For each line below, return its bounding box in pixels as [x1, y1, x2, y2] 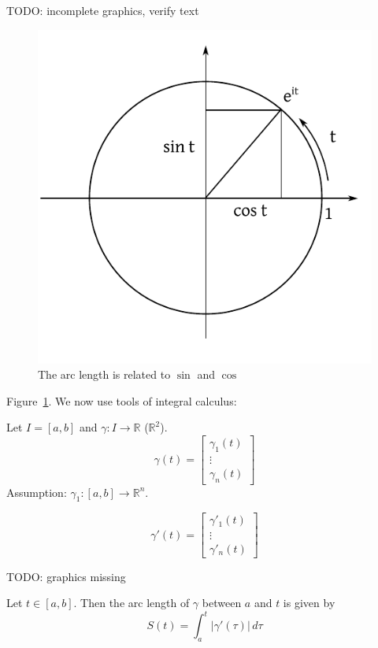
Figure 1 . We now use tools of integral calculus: [6, 392, 237, 409]
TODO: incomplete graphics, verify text [6, 2, 199, 18]
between [202, 594, 242, 611]
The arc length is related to [38, 366, 171, 383]
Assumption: [6, 483, 67, 500]
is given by [283, 594, 335, 611]
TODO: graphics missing [6, 568, 126, 584]
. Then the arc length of [73, 594, 190, 611]
